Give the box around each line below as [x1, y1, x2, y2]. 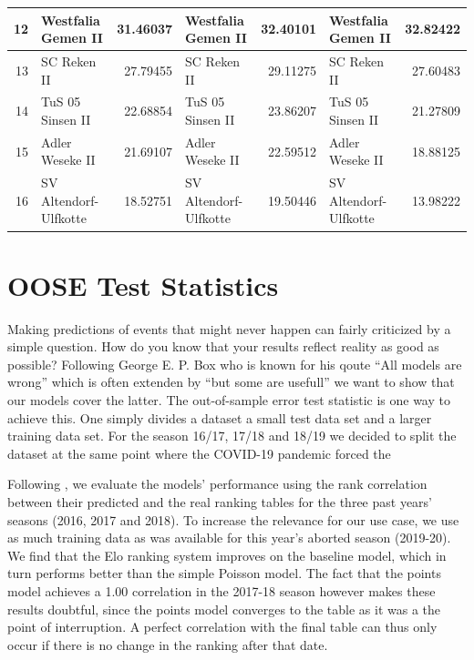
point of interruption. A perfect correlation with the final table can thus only [7, 617, 438, 636]
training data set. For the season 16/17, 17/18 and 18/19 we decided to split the [7, 426, 457, 445]
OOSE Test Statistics [7, 266, 279, 303]
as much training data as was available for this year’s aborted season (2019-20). [7, 528, 451, 547]
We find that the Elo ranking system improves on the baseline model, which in [7, 545, 447, 564]
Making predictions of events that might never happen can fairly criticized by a [7, 319, 451, 338]
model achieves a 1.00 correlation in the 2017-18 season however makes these [7, 581, 436, 600]
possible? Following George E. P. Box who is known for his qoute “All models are [7, 354, 462, 373]
